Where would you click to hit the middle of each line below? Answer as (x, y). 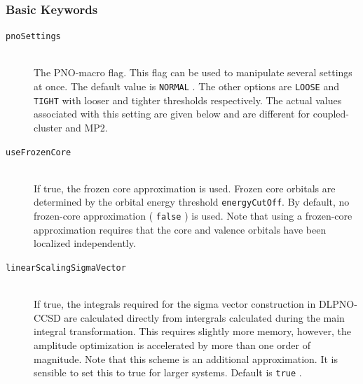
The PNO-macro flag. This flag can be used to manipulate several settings (193, 72)
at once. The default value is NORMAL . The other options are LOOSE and (186, 86)
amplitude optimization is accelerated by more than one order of (172, 344)
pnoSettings (33, 37)
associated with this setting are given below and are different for (172, 114)
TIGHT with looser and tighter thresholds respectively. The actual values (188, 100)
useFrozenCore (39, 152)
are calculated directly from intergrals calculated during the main (204, 317)
